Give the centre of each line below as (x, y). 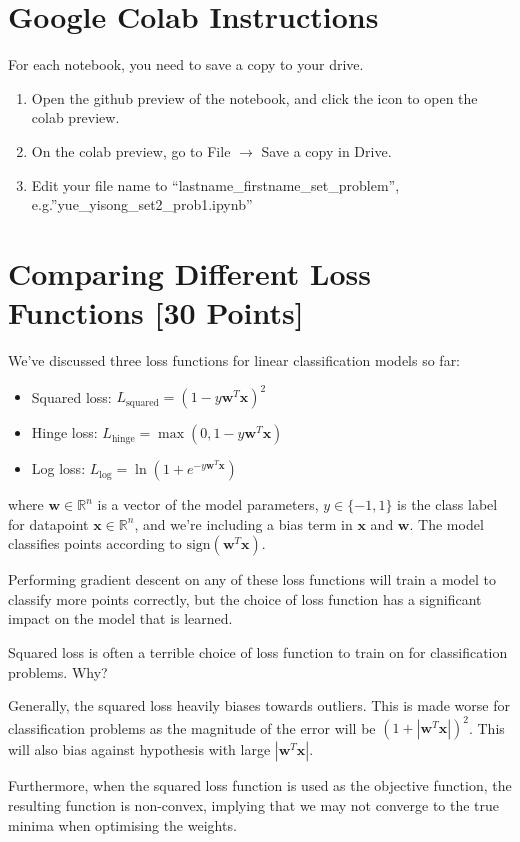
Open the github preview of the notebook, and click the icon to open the (254, 97)
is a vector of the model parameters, (208, 504)
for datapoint (48, 523)
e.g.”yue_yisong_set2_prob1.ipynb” (142, 204)
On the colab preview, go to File (131, 150)
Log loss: (58, 468)
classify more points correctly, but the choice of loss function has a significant (245, 598)
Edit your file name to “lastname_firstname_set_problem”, (215, 184)
